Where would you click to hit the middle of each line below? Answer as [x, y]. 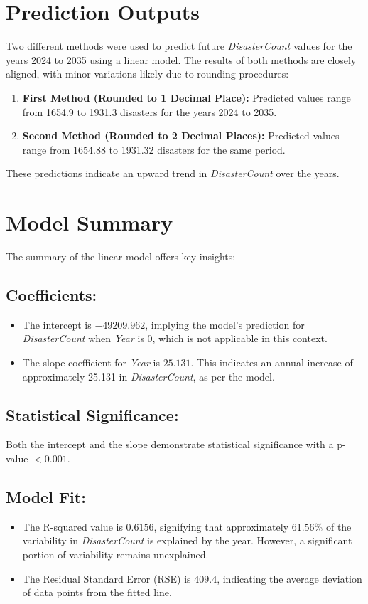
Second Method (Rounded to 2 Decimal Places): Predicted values [181, 136]
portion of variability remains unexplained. [115, 554]
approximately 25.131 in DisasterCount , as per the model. [148, 376]
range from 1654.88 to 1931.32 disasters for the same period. [154, 149]
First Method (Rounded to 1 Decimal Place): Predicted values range [186, 97]
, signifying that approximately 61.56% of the [253, 526]
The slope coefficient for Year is [91, 362]
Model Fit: [46, 496]
